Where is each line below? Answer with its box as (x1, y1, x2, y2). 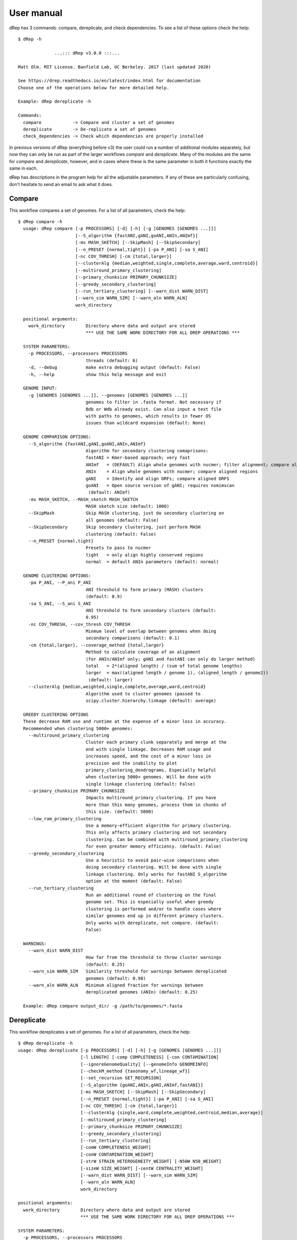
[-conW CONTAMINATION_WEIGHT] (80, 1151, 154, 1157)
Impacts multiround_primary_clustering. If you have (86, 795, 216, 801)
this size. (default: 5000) (86, 809, 154, 814)
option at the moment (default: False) (86, 878, 183, 884)
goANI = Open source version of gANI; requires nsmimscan (86, 483, 235, 488)
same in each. (9, 165, 38, 171)
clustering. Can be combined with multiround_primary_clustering (86, 836, 247, 842)
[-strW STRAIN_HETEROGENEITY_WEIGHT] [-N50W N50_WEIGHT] (80, 1159, 222, 1164)
